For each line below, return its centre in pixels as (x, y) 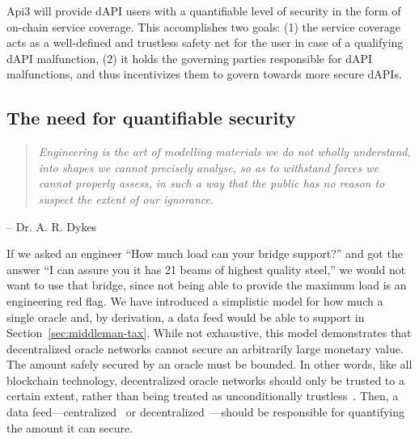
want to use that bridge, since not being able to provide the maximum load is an (207, 285)
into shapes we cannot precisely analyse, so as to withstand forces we (208, 167)
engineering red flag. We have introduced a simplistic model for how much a (195, 300)
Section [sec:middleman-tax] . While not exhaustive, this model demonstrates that (209, 333)
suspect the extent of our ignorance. (126, 198)
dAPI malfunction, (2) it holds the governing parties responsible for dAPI (190, 58)
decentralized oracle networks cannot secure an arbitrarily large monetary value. (205, 348)
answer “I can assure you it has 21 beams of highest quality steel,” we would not (206, 269)
